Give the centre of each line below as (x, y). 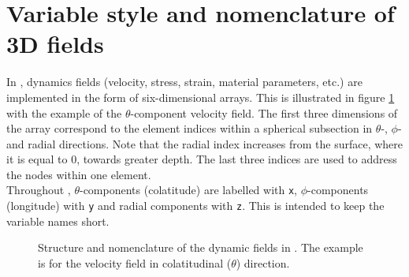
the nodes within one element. (79, 174)
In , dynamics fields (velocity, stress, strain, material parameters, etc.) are (184, 82)
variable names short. (58, 221)
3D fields (55, 44)
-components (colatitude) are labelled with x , (188, 190)
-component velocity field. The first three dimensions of (264, 112)
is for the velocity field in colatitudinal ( (135, 262)
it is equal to (37, 159)
